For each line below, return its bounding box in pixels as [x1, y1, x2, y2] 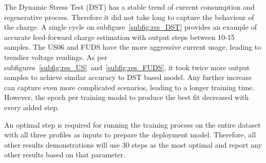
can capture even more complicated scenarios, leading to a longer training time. [4, 81, 255, 92]
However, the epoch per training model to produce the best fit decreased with [4, 92, 249, 103]
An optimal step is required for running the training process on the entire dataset [4, 119, 261, 130]
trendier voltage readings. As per [4, 51, 107, 62]
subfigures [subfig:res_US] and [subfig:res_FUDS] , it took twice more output [4, 62, 250, 72]
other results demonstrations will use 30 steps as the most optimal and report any [4, 139, 262, 150]
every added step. [4, 101, 60, 112]
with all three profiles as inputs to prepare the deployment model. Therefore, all [4, 129, 256, 140]
